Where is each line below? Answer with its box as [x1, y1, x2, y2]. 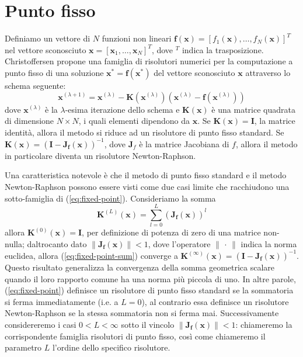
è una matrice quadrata [211, 103, 295, 115]
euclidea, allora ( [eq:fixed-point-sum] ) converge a [5, 249, 178, 261]
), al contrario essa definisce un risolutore [141, 295, 289, 307]
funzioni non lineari [102, 32, 172, 44]
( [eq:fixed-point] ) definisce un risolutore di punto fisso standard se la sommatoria [5, 284, 294, 296]
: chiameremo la [235, 318, 292, 330]
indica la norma [241, 237, 297, 249]
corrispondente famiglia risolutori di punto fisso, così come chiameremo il [5, 330, 266, 342]
